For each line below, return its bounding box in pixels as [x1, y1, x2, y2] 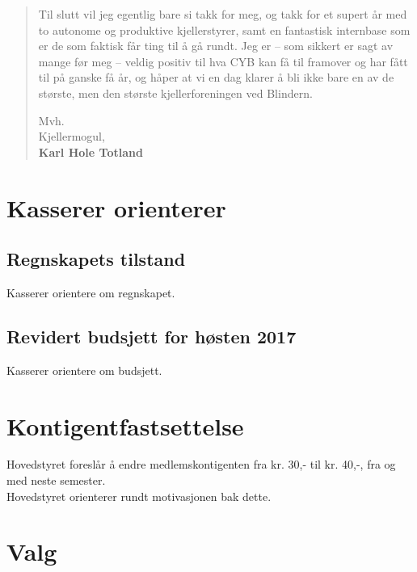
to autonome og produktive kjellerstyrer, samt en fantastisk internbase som [38, 21, 411, 38]
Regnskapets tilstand [6, 246, 186, 271]
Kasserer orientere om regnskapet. [6, 284, 175, 301]
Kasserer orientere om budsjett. [6, 361, 162, 378]
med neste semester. [6, 472, 106, 489]
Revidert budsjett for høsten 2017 [6, 323, 297, 348]
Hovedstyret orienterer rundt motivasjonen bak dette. [6, 487, 272, 504]
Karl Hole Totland [38, 143, 143, 160]
